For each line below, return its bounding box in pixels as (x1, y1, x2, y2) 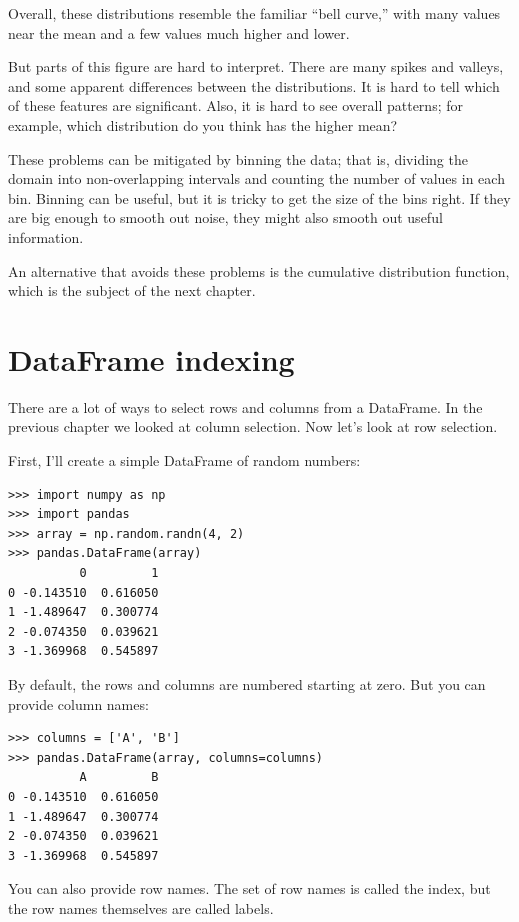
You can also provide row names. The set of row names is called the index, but (8, 878, 491, 899)
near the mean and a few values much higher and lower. (8, 22, 350, 43)
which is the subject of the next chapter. (8, 280, 256, 301)
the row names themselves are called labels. (8, 897, 274, 918)
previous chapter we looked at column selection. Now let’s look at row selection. (8, 416, 498, 437)
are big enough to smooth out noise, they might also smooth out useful (8, 207, 443, 228)
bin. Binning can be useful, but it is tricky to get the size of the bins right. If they (8, 187, 511, 208)
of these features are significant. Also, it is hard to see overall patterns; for (8, 95, 463, 116)
